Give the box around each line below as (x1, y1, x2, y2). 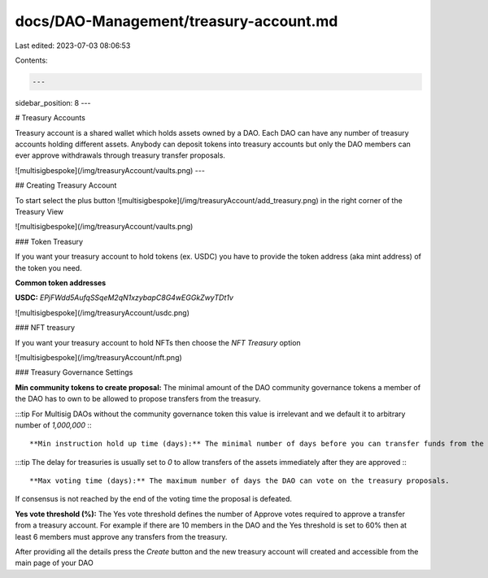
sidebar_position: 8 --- (15, 98, 91, 107)
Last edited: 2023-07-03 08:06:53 (15, 41, 131, 50)
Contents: (15, 55, 48, 65)
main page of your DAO (15, 558, 94, 568)
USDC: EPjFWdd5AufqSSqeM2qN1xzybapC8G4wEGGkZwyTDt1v (15, 293, 233, 302)
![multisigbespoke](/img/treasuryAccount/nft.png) (15, 352, 182, 362)
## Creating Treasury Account (15, 180, 117, 190)
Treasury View (15, 207, 64, 217)
